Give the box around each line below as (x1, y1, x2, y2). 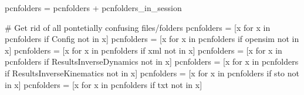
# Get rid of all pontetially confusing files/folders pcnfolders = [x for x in (5, 21, 271, 33)
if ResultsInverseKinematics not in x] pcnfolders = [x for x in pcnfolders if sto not (5, 66, 299, 79)
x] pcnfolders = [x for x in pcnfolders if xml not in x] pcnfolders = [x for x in (5, 44, 282, 56)
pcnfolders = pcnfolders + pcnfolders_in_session (5, 2, 182, 13)
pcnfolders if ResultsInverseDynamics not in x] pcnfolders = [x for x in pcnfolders (5, 55, 299, 68)
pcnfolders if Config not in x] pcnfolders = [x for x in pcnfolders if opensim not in (5, 33, 299, 45)
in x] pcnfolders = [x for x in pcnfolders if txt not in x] (5, 78, 202, 90)
